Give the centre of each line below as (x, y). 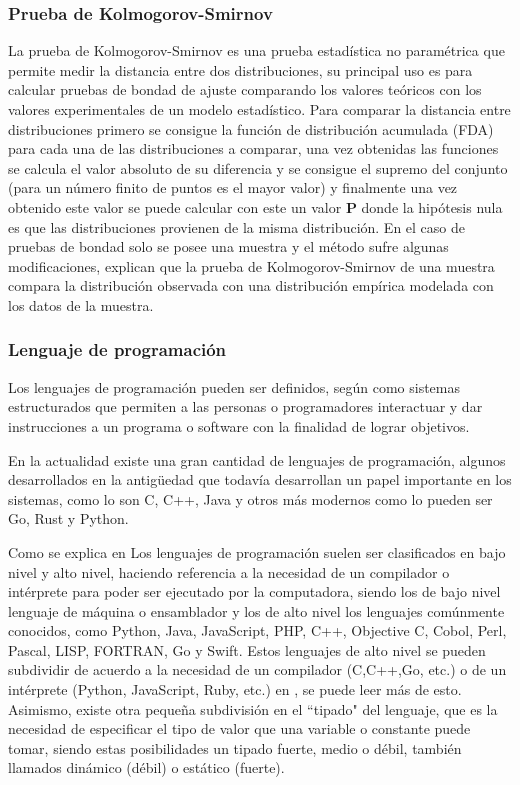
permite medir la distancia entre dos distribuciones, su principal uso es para (240, 69)
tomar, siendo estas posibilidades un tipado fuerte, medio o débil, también (235, 747)
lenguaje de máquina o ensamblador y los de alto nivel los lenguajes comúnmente (256, 610)
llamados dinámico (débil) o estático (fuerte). (146, 767)
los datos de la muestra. (81, 304)
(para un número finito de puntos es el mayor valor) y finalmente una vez (233, 187)
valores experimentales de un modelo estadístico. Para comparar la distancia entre (259, 109)
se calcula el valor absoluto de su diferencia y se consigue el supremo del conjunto (258, 167)
